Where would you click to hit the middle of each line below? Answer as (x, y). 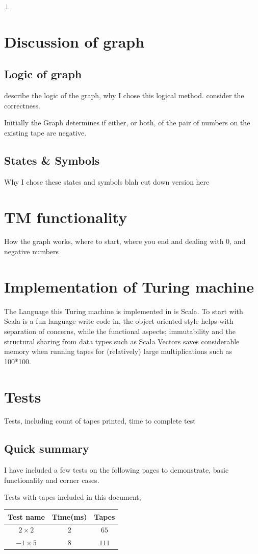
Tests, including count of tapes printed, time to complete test (100, 421)
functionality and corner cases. (52, 480)
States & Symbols (52, 160)
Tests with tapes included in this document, (73, 497)
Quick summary (47, 448)
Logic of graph (43, 74)
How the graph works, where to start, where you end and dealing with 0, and (125, 241)
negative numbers (32, 251)
